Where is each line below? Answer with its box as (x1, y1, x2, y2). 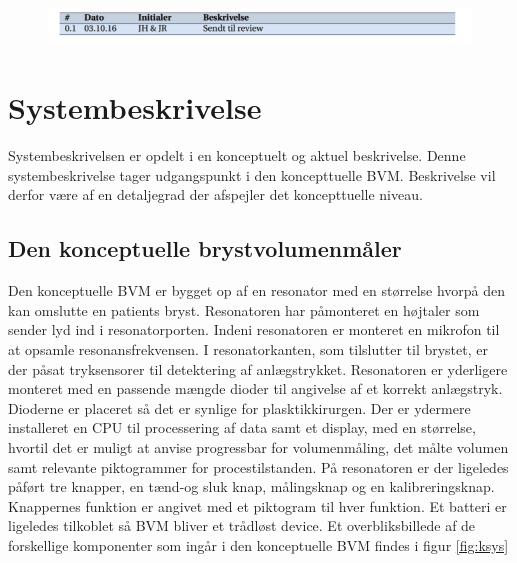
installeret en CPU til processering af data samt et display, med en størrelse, (8, 417, 476, 438)
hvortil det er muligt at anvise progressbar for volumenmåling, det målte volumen (8, 437, 509, 458)
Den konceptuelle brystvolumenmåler (8, 233, 402, 264)
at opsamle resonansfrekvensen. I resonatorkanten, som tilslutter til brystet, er (8, 339, 488, 360)
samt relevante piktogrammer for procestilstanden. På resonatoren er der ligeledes (8, 456, 509, 477)
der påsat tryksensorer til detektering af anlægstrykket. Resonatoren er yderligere (8, 358, 508, 379)
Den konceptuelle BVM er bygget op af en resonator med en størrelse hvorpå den (8, 280, 506, 301)
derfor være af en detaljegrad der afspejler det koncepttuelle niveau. (8, 184, 423, 205)
